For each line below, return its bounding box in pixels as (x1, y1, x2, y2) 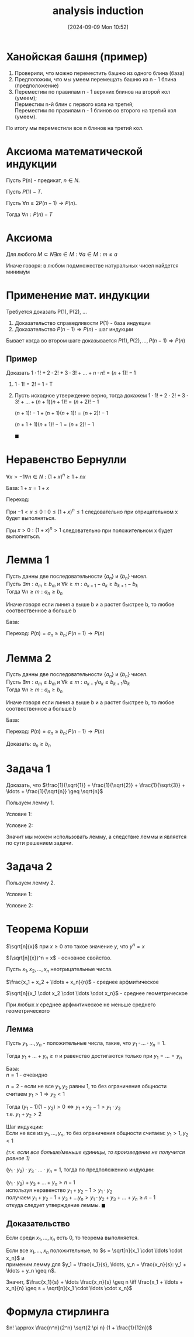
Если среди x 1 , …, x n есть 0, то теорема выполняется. (6, 1234, 139, 1242)
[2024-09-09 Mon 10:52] (68, 23, 129, 30)
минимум (6, 268, 30, 275)
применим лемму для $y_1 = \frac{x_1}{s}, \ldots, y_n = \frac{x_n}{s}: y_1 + (6, 1260, 187, 1268)
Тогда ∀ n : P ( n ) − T (6, 211, 53, 218)
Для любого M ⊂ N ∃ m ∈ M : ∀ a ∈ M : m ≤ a (6, 251, 118, 258)
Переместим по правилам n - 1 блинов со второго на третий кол (14, 107, 176, 114)
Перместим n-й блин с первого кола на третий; (14, 101, 134, 108)
